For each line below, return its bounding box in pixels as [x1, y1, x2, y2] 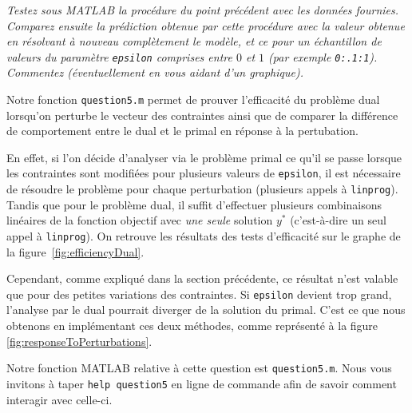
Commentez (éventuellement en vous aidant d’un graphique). [6, 64, 303, 81]
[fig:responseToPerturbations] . [6, 332, 153, 349]
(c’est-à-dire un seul [290, 212, 386, 228]
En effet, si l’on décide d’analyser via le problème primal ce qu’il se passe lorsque [6, 149, 402, 165]
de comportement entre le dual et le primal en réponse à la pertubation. [6, 122, 359, 139]
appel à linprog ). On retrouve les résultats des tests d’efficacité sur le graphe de [6, 227, 401, 244]
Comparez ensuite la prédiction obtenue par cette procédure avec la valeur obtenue [6, 17, 405, 34]
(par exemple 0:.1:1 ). [268, 48, 378, 65]
